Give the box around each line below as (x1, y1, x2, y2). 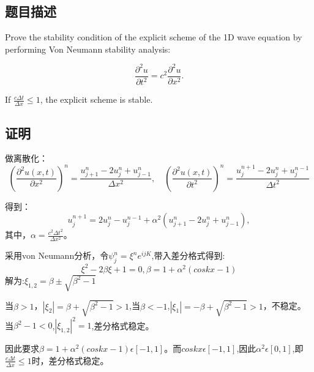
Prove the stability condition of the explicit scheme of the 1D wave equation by (5, 31, 302, 43)
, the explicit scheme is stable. (40, 93, 153, 106)
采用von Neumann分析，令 (5, 249, 109, 262)
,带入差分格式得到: (151, 249, 225, 262)
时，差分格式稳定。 (31, 354, 109, 366)
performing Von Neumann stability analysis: (5, 42, 171, 55)
